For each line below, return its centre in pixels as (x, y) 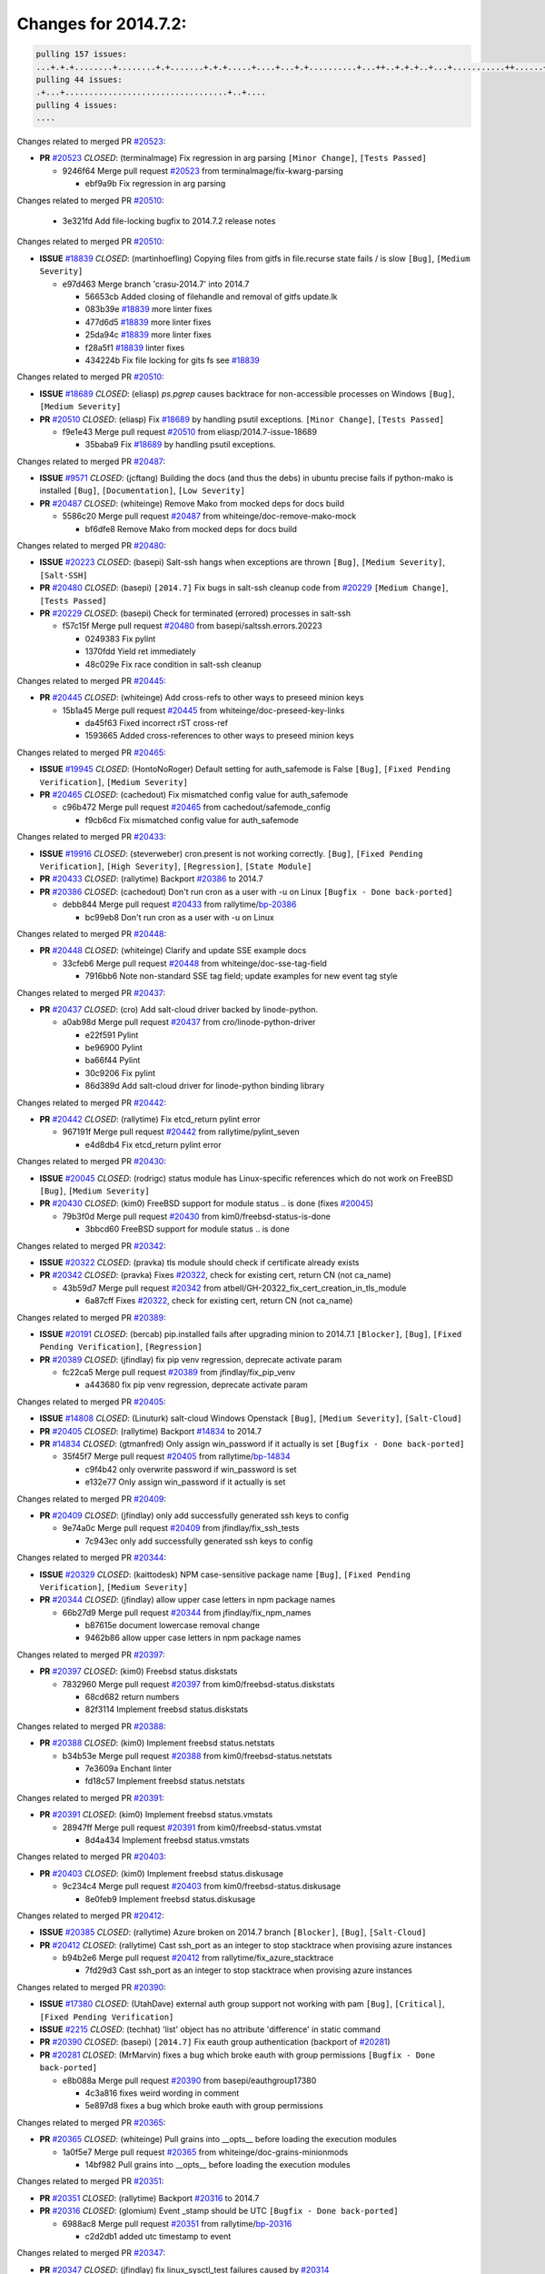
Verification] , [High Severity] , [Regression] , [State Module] (176, 866)
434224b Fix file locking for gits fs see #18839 (173, 360)
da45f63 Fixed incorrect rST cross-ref (157, 723)
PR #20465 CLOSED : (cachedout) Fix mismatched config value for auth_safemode (194, 795)
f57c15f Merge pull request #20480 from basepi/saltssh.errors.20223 (192, 626)
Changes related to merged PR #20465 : (91, 752)
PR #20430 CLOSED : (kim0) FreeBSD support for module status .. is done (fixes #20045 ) (207, 1203)
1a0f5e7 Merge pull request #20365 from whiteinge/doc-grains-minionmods (205, 2152)
